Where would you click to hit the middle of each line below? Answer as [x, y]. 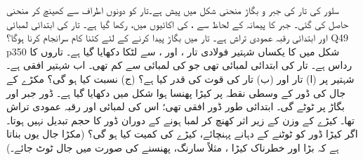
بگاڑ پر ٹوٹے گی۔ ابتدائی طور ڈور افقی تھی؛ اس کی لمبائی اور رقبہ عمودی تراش [176, 106]
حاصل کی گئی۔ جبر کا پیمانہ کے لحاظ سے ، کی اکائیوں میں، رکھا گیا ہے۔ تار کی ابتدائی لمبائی [178, 24]
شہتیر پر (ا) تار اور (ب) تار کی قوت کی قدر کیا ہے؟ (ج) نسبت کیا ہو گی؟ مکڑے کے [180, 78]
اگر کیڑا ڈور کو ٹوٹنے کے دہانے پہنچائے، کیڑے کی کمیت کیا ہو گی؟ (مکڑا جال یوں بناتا [182, 134]
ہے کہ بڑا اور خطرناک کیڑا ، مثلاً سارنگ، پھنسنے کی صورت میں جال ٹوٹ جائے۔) [173, 147]
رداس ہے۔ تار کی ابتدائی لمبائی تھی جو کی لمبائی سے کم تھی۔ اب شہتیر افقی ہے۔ [179, 65]
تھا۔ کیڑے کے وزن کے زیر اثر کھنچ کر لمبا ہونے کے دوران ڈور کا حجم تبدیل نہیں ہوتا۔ [180, 120]
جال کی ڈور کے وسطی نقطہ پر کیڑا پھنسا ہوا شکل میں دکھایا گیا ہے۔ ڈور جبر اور [176, 92]
